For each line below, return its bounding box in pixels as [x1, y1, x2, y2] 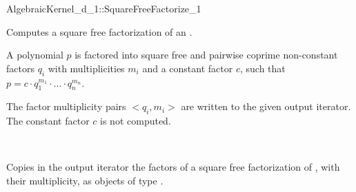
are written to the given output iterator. [181, 99, 351, 114]
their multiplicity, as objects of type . [6, 173, 164, 187]
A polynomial [6, 47, 63, 62]
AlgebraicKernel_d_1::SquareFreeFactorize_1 [6, 1, 201, 15]
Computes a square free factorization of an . [6, 24, 192, 39]
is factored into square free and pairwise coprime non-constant [75, 47, 338, 62]
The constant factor [6, 114, 90, 128]
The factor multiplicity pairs [6, 99, 126, 114]
